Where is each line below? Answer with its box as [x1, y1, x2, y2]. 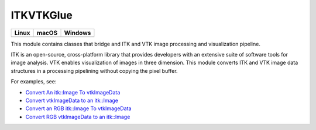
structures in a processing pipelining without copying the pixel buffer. [11, 67, 178, 74]
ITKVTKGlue [11, 9, 73, 22]
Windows [64, 29, 91, 37]
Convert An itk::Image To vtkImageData [25, 89, 121, 96]
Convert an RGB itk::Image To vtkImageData [25, 105, 132, 112]
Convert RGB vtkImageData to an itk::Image [25, 113, 130, 120]
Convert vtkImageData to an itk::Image [25, 97, 119, 104]
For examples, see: [11, 78, 57, 85]
